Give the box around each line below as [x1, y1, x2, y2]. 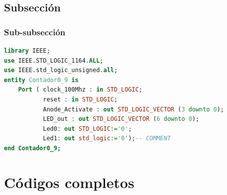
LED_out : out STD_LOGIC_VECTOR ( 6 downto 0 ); [43, 115, 199, 123]
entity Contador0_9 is [4, 76, 79, 84]
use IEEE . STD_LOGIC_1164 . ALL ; [4, 57, 104, 64]
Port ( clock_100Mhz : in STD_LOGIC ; [18, 86, 143, 94]
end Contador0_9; [4, 144, 61, 152]
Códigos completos [4, 172, 134, 192]
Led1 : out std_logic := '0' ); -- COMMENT [43, 135, 171, 142]
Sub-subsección [4, 25, 65, 38]
